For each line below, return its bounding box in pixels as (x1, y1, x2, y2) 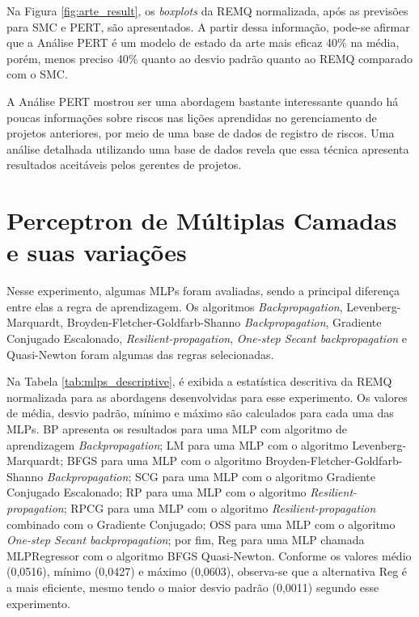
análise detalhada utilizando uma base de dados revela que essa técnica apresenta (6, 140, 409, 157)
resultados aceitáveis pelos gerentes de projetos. (6, 156, 242, 173)
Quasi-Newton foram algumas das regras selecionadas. (6, 345, 274, 362)
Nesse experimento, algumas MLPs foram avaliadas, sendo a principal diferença (6, 282, 400, 299)
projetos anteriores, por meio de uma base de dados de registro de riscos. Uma (6, 125, 395, 142)
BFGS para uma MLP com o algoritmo (66, 452, 262, 469)
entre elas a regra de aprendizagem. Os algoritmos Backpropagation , (6, 298, 343, 315)
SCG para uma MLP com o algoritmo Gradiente (134, 467, 375, 484)
